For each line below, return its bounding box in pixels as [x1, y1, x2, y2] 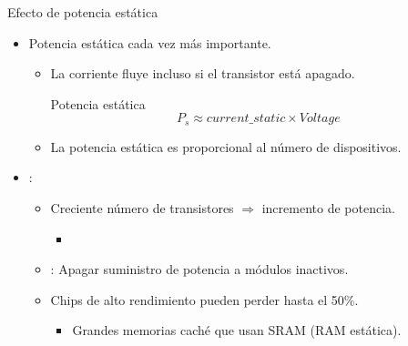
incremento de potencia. [261, 198, 395, 218]
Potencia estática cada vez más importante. [28, 33, 271, 52]
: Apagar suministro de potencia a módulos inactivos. [50, 259, 349, 279]
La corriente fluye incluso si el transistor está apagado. [50, 64, 355, 83]
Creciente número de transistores [50, 198, 234, 218]
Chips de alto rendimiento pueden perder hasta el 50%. [50, 290, 359, 309]
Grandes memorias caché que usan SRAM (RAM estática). [72, 321, 402, 340]
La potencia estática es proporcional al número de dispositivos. [50, 137, 402, 156]
